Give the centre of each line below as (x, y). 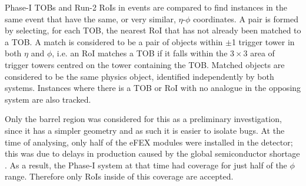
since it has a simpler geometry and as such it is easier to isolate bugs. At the (145, 130)
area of (262, 53)
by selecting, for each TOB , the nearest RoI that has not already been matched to (153, 30)
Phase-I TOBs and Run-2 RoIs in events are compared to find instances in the (146, 7)
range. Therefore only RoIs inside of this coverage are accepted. (119, 176)
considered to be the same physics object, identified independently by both (139, 76)
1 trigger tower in (263, 41)
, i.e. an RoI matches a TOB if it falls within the (140, 53)
